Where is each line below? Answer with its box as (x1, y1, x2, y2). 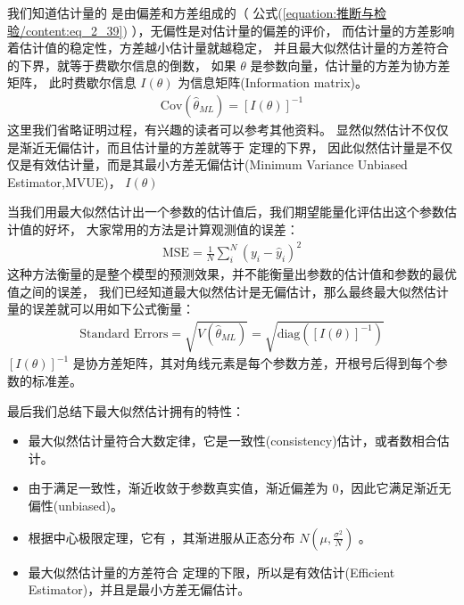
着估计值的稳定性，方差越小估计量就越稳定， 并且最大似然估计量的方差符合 (7, 38, 449, 57)
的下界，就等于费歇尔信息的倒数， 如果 (7, 55, 236, 74)
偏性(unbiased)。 (28, 496, 124, 515)
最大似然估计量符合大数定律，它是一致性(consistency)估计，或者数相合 (28, 431, 437, 450)
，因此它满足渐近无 (338, 478, 452, 497)
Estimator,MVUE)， (7, 172, 121, 191)
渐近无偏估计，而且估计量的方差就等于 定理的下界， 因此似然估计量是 (19, 137, 428, 156)
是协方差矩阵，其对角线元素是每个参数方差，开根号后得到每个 (72, 354, 435, 372)
